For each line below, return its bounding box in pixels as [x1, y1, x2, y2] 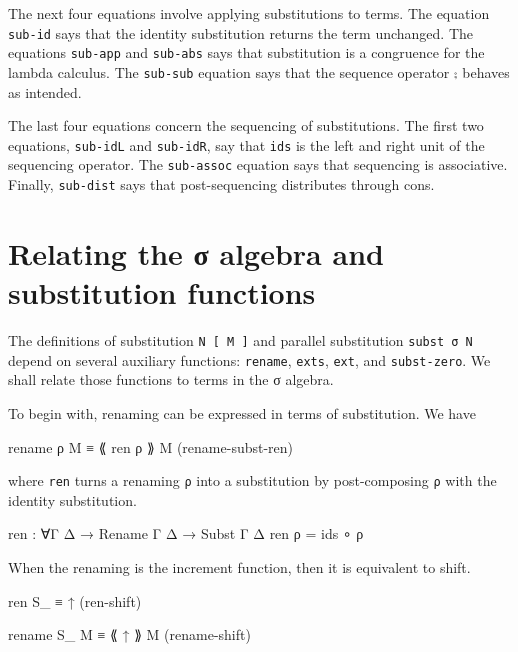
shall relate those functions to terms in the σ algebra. [8, 369, 334, 390]
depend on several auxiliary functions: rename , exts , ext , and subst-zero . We [8, 349, 491, 370]
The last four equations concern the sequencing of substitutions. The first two [8, 115, 484, 136]
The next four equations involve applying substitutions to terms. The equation [8, 3, 490, 23]
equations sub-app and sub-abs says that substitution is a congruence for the [8, 42, 485, 63]
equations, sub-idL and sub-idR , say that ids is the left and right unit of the [8, 134, 485, 155]
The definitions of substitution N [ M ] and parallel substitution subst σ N [8, 330, 473, 351]
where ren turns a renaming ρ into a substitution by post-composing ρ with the [8, 470, 497, 491]
